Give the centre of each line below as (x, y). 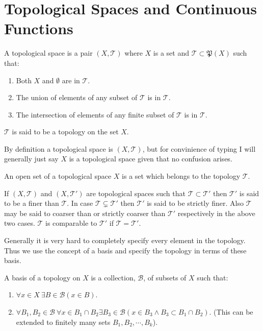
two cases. (20, 223)
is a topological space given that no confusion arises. (151, 159)
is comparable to (71, 223)
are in (71, 80)
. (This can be (231, 312)
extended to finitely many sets (63, 322)
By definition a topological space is (59, 148)
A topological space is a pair (48, 53)
